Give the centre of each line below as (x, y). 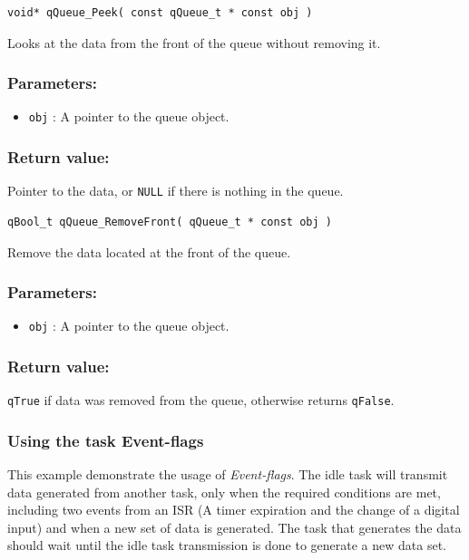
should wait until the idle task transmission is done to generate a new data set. (227, 545)
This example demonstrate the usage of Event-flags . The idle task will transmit (228, 474)
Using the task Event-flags (106, 440)
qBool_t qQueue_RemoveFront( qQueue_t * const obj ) (170, 222)
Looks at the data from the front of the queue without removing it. (194, 42)
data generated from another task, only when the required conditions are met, (224, 492)
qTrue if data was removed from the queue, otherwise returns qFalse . (201, 400)
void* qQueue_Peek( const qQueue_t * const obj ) (160, 13)
